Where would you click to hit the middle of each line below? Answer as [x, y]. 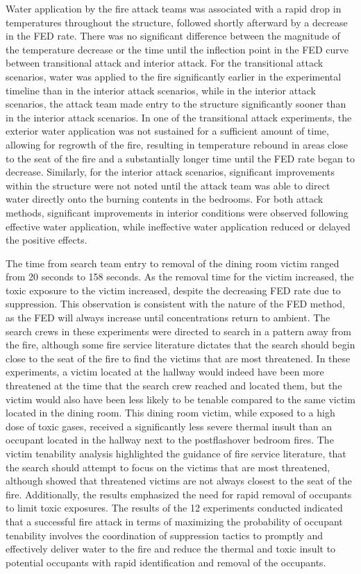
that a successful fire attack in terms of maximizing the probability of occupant [174, 521]
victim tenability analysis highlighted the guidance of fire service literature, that [176, 453]
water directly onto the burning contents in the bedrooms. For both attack [165, 199]
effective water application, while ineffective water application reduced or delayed [178, 226]
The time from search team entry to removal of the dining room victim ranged [173, 263]
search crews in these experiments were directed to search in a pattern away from [178, 331]
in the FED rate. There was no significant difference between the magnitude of [173, 36]
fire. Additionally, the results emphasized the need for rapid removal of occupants [179, 494]
